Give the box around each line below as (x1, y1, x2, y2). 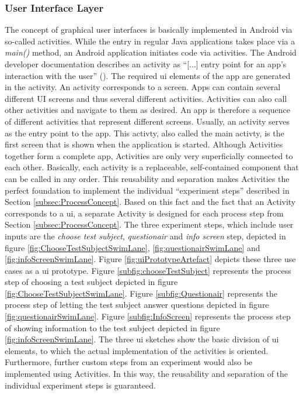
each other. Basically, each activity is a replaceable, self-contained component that (5, 161, 299, 173)
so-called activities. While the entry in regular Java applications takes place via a (5, 35, 295, 47)
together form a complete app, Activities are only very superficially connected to (5, 149, 293, 162)
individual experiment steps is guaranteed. (5, 379, 156, 391)
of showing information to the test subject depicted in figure (5, 321, 220, 334)
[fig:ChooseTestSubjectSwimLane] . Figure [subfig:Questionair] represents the (5, 287, 277, 299)
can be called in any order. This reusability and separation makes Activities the (5, 172, 290, 184)
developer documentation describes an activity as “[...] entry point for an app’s (5, 58, 287, 70)
